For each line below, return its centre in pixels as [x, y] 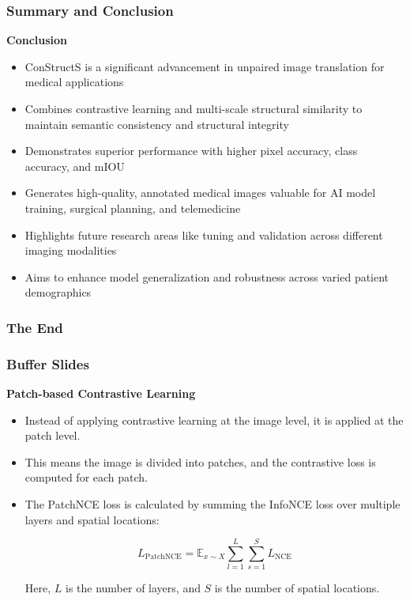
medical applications [74, 82]
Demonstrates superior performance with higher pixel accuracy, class [191, 151]
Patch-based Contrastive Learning [101, 393]
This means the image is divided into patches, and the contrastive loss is [200, 461]
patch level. [53, 435]
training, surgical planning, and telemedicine [133, 208]
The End [35, 327]
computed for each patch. [87, 477]
